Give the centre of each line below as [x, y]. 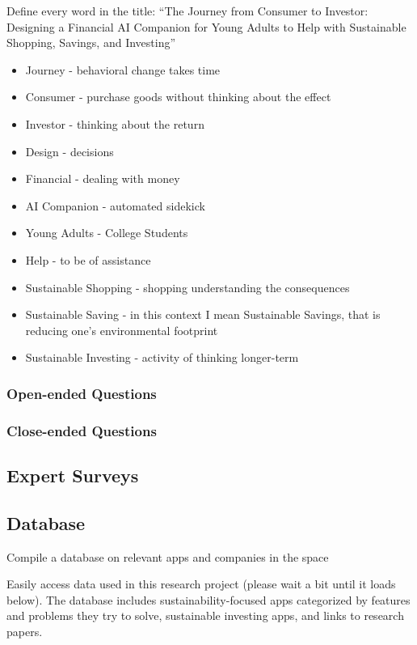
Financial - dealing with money [103, 178]
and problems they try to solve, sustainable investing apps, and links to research [205, 615]
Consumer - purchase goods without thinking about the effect [178, 97]
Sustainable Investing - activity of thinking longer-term [162, 357]
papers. [25, 631]
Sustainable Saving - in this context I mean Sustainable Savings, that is [203, 314]
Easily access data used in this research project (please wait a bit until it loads [201, 584]
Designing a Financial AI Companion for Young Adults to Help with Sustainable [206, 26]
